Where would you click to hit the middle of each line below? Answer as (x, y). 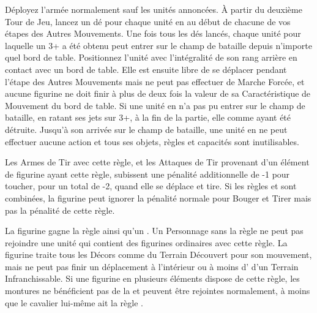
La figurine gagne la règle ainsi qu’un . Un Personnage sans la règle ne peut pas (154, 231)
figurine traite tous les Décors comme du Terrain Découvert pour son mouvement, (158, 255)
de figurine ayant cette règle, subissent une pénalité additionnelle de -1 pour (147, 174)
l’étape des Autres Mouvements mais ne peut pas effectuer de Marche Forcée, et (155, 81)
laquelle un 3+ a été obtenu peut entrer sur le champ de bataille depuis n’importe (158, 45)
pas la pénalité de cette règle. (60, 210)
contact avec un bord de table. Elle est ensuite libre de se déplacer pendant (146, 69)
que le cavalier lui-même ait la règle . (74, 302)
